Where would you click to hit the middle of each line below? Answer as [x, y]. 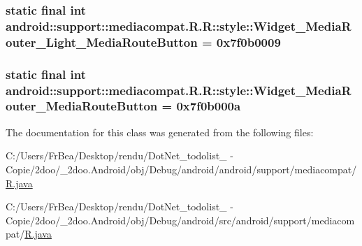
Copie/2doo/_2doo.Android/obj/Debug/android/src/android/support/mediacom [180, 220]
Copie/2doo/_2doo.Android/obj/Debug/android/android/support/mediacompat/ [181, 169]
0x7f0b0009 [248, 42]
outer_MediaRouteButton [82, 106]
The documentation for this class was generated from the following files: [160, 132]
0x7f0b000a [209, 106]
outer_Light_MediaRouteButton [102, 42]
